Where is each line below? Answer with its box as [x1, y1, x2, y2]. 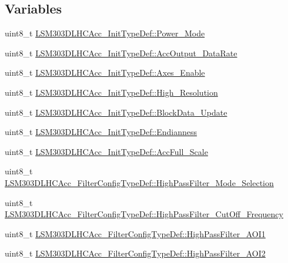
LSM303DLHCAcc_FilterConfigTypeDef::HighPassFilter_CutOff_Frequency [5, 208, 283, 220]
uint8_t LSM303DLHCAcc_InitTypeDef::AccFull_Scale [5, 145, 208, 157]
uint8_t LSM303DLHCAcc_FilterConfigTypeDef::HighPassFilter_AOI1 [5, 227, 266, 240]
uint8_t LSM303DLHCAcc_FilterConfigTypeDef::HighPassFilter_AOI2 [5, 247, 266, 259]
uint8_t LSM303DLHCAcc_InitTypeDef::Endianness [5, 126, 197, 138]
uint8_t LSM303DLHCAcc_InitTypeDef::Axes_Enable [5, 66, 205, 79]
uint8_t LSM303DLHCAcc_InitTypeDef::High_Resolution [5, 86, 218, 98]
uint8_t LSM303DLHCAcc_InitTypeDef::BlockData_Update [5, 106, 227, 118]
